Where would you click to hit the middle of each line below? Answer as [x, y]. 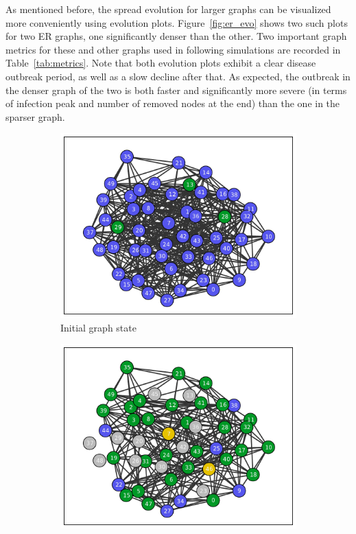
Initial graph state [98, 327]
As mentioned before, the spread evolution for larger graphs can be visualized [168, 9]
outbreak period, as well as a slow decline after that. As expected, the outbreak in [178, 76]
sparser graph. [35, 116]
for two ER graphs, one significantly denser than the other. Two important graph [176, 36]
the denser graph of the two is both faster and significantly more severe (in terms [176, 90]
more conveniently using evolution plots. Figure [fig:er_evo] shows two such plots [177, 22]
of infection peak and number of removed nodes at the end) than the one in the [173, 103]
